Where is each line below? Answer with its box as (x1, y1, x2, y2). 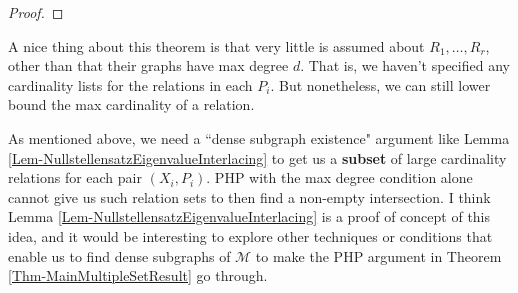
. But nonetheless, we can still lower (270, 74, 491, 95)
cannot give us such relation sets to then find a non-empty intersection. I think (8, 186, 491, 207)
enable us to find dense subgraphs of (8, 245, 231, 266)
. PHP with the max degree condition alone (206, 167, 473, 188)
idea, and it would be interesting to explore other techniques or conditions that (8, 225, 493, 246)
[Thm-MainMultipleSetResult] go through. (8, 265, 268, 286)
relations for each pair (8, 167, 142, 188)
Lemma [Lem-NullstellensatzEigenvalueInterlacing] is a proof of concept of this (8, 206, 491, 227)
